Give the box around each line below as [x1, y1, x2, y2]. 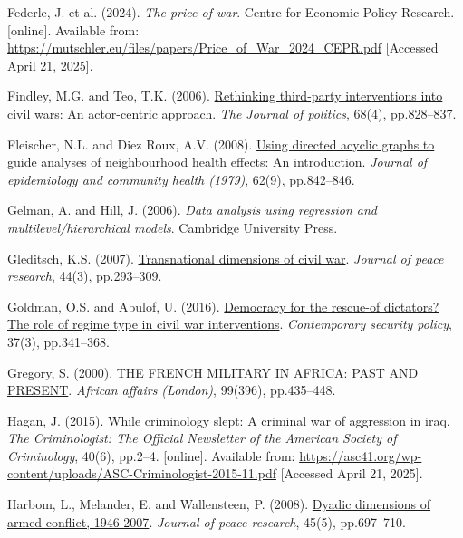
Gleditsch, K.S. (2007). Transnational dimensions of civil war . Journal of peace [7, 248, 444, 267]
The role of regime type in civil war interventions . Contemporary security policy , [7, 314, 452, 333]
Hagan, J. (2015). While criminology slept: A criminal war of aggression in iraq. [7, 410, 450, 429]
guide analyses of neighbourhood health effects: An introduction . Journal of [7, 152, 428, 171]
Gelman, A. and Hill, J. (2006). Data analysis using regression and [7, 200, 377, 219]
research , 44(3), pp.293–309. [7, 266, 162, 285]
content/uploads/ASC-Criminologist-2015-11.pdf [7, 464, 276, 483]
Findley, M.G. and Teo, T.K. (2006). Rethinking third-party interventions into [7, 86, 443, 105]
